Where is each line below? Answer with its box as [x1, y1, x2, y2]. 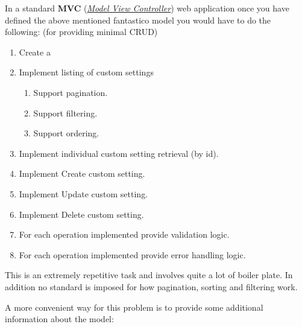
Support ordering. [33, 127, 99, 139]
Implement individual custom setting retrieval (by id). [19, 147, 219, 159]
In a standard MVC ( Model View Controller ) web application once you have [5, 2, 289, 14]
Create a [19, 45, 51, 58]
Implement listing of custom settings [19, 66, 154, 78]
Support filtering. [33, 106, 98, 119]
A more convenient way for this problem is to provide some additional [5, 300, 263, 313]
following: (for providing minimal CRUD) [5, 25, 158, 38]
